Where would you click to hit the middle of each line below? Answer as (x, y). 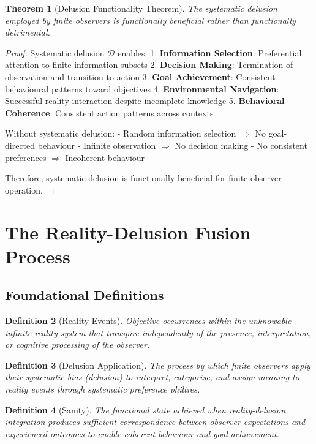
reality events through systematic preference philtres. (103, 389)
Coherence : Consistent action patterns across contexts (109, 112)
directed (20, 145)
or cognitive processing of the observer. (77, 344)
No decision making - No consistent (241, 145)
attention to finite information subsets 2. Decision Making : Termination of (149, 65)
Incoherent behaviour (105, 157)
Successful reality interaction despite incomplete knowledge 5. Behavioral (145, 101)
